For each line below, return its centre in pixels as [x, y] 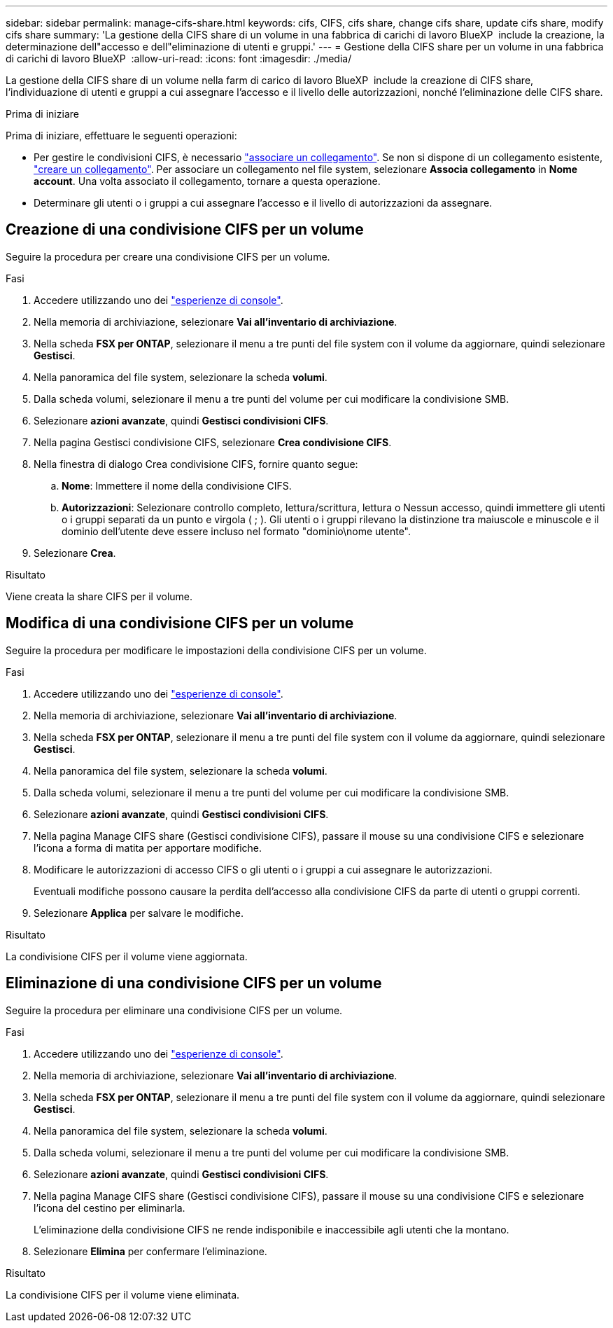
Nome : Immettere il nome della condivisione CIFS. [177, 485]
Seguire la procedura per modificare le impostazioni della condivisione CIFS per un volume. [216, 650]
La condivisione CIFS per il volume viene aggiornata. [127, 956]
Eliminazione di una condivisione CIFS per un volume [194, 983]
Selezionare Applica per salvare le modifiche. [139, 913]
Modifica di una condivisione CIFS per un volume [180, 623]
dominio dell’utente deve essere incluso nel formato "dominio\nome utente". [237, 531]
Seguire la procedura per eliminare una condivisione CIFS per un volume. [174, 1010]
